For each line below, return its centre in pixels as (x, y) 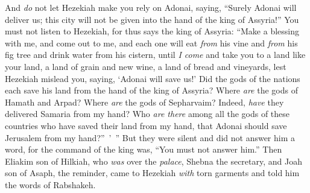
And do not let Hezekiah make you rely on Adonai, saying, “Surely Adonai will (151, 7)
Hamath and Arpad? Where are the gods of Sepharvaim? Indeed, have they (144, 102)
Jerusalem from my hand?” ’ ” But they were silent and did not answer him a (150, 137)
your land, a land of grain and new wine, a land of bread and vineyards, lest (146, 66)
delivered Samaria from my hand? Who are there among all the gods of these (147, 114)
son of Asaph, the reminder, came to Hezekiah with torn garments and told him (152, 173)
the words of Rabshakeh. (50, 184)
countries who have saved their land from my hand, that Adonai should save (146, 125)
